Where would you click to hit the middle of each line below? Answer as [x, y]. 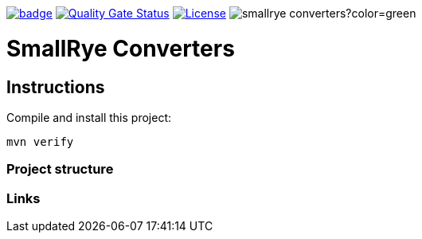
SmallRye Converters [121, 48]
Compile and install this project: [89, 117]
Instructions [56, 87]
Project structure [60, 169]
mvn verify [40, 141]
